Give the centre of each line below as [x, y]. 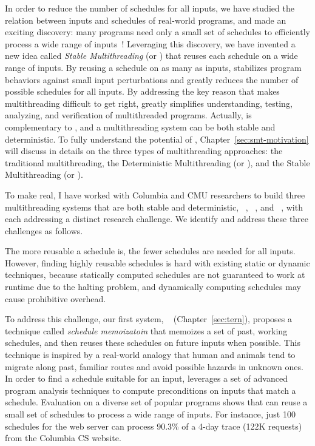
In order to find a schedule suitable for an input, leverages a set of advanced [146, 378]
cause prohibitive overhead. [56, 298]
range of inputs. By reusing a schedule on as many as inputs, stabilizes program [153, 67]
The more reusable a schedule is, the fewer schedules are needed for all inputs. [150, 251]
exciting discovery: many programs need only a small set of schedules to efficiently [157, 32]
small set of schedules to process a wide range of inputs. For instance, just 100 [150, 414]
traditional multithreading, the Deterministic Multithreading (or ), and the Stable [157, 162]
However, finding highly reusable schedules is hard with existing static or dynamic [157, 262]
